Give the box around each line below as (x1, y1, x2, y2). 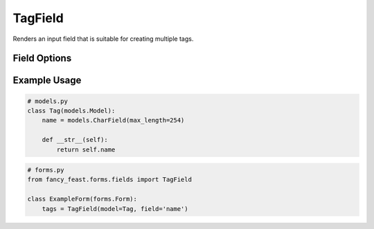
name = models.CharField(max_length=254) (42, 116, 185, 125)
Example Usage (12, 75, 82, 86)
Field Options (12, 53, 72, 64)
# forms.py (27, 166, 64, 174)
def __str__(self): (42, 136, 109, 144)
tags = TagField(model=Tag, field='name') (42, 205, 188, 212)
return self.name (56, 145, 116, 154)
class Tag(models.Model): (27, 107, 116, 114)
